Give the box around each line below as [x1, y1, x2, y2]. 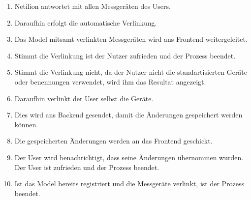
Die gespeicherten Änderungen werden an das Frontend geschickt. [14, 136, 213, 146]
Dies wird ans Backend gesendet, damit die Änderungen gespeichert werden [14, 110, 243, 120]
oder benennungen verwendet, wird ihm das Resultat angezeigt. [14, 76, 206, 86]
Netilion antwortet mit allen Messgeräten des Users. [14, 1, 171, 11]
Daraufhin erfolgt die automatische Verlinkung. [14, 17, 157, 28]
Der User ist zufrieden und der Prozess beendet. [14, 162, 159, 172]
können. [14, 119, 38, 129]
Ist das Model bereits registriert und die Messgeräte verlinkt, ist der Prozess [14, 178, 245, 189]
